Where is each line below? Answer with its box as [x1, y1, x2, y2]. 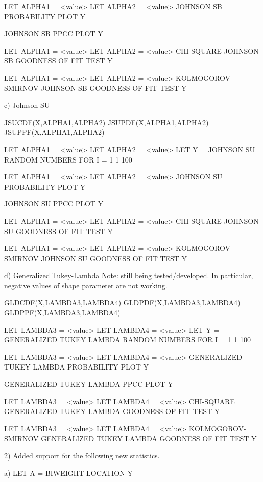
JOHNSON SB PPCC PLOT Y [4, 28, 103, 39]
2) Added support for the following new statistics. [4, 450, 160, 461]
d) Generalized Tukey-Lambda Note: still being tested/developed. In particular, [4, 270, 253, 281]
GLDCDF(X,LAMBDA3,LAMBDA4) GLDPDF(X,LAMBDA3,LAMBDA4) [4, 297, 241, 308]
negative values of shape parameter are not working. [4, 280, 168, 290]
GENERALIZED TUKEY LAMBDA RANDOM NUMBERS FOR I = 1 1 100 [4, 334, 251, 345]
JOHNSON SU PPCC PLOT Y [4, 198, 104, 209]
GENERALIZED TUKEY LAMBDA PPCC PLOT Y [4, 379, 173, 389]
